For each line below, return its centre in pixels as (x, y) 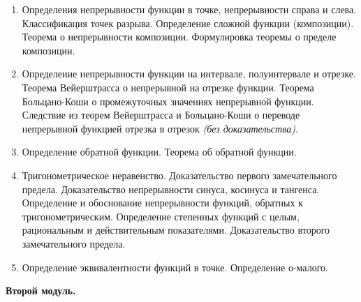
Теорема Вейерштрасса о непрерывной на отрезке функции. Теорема (168, 87)
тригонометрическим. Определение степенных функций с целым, (161, 216)
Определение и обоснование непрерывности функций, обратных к (162, 203)
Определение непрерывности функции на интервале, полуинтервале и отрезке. (189, 74)
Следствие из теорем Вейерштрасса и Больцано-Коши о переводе (161, 115)
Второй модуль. (41, 290)
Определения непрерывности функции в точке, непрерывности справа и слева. (189, 9)
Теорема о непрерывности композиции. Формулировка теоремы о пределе (179, 37)
